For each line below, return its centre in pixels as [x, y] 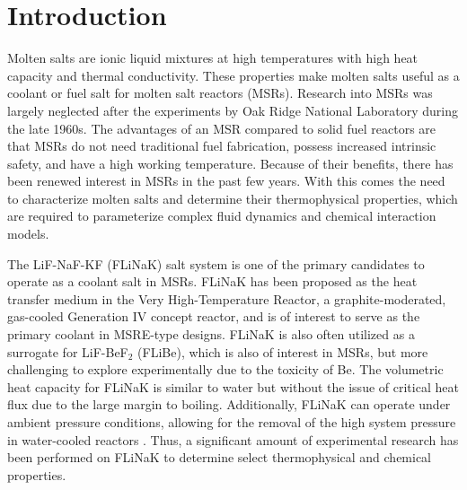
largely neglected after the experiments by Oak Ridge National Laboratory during [233, 110]
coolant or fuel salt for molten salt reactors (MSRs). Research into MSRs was [220, 93]
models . [28, 234]
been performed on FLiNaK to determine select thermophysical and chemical [220, 457]
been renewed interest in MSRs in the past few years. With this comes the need [226, 181]
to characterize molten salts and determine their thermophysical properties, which [233, 198]
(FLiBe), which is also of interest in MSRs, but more [283, 351]
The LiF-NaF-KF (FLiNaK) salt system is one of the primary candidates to [216, 263]
